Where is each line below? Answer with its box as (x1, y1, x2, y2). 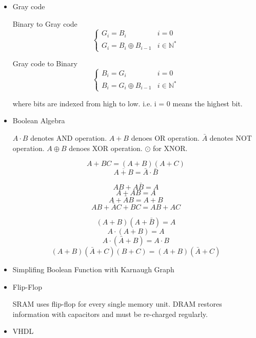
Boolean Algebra (12, 115, 65, 126)
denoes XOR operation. (69, 142, 143, 153)
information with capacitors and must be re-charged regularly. (12, 308, 208, 319)
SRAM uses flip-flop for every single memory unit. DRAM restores (12, 298, 222, 309)
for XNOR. (152, 142, 188, 153)
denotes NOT (209, 132, 252, 143)
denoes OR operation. (131, 132, 200, 143)
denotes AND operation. (30, 132, 107, 143)
